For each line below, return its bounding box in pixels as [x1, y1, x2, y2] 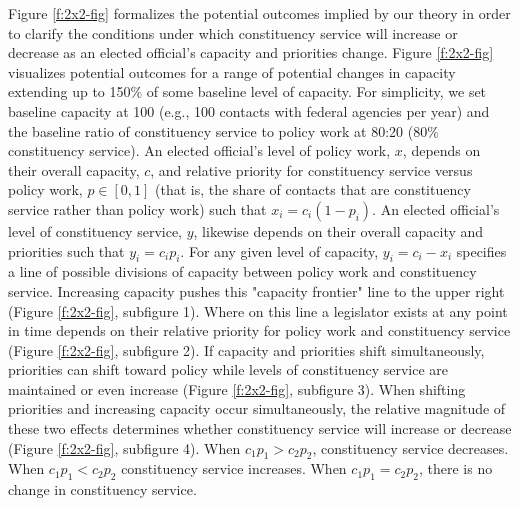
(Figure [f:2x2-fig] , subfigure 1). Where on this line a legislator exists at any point [8, 300, 508, 321]
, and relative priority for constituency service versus [150, 159, 473, 180]
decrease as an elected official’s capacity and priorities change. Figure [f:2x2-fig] [8, 42, 494, 63]
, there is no [418, 458, 493, 479]
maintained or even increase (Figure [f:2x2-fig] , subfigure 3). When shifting [8, 378, 466, 399]
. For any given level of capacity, [180, 240, 379, 261]
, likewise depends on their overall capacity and [193, 220, 484, 241]
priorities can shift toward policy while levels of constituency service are [8, 359, 449, 380]
